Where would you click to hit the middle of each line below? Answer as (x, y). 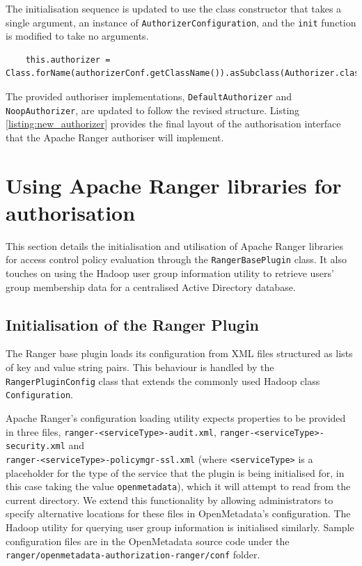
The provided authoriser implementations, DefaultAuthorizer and (149, 96)
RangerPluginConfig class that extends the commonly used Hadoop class (163, 380)
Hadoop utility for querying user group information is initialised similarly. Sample (180, 527)
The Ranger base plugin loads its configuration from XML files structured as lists (179, 353)
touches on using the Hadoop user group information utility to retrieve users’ (170, 273)
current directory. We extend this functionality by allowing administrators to (170, 500)
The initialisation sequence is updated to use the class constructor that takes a (174, 8)
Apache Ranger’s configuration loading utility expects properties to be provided (176, 417)
